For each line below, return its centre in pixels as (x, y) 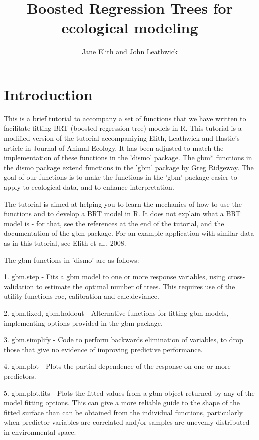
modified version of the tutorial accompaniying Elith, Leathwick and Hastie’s (122, 138)
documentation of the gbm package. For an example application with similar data (129, 233)
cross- (236, 276)
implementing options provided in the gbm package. (83, 322)
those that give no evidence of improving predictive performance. (103, 349)
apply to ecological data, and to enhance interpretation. (89, 187)
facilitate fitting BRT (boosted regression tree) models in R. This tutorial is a (123, 128)
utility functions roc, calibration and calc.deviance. (82, 296)
